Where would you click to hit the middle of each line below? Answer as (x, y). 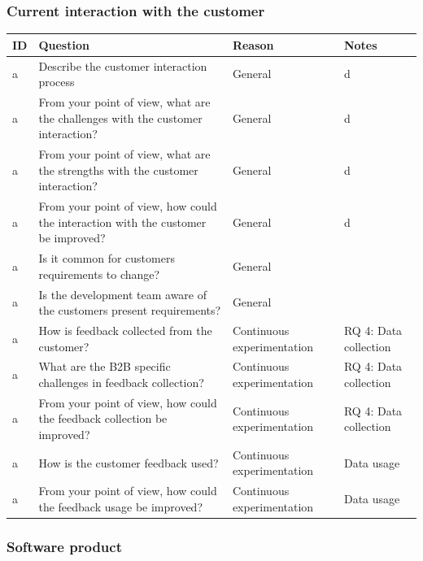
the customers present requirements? (130, 310)
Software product (64, 546)
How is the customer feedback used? (129, 462)
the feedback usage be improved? (120, 506)
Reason (253, 44)
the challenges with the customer (120, 117)
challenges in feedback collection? (121, 382)
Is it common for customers (107, 258)
